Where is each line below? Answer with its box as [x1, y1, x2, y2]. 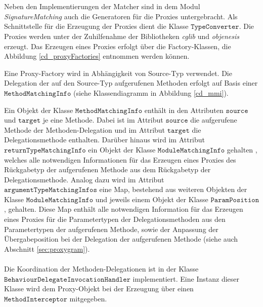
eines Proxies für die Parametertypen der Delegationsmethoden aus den [4, 214, 226, 224]
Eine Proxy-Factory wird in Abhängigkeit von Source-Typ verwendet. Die [4, 67, 232, 78]
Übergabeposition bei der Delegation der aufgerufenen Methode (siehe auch [4, 234, 238, 244]
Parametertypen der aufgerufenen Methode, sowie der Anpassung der [4, 223, 218, 234]
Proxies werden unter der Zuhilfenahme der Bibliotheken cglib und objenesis [4, 30, 240, 41]
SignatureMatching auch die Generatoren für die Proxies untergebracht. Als [4, 11, 238, 21]
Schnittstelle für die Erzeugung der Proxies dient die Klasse [4, 21, 189, 31]
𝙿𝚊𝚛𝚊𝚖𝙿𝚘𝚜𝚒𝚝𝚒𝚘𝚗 [210, 196, 259, 204]
